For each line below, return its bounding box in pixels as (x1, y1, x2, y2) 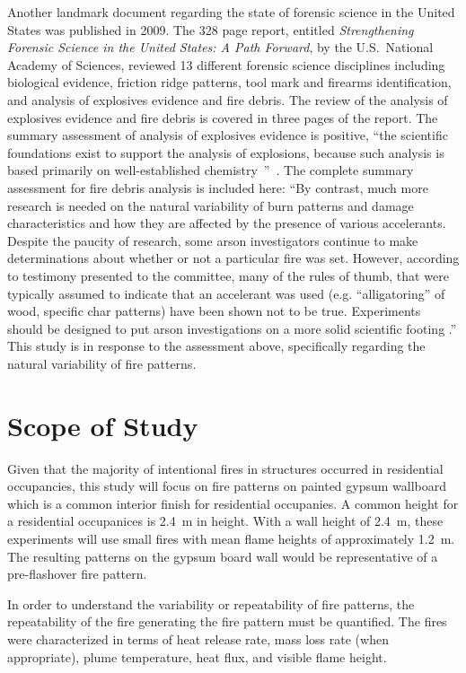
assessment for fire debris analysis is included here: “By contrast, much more (7, 178, 428, 197)
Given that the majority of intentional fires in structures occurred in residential (7, 459, 444, 477)
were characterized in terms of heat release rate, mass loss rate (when (7, 629, 389, 648)
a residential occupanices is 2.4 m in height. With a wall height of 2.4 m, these (7, 511, 444, 530)
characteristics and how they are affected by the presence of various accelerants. (7, 214, 446, 232)
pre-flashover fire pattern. (7, 564, 147, 583)
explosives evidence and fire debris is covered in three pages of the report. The (7, 108, 438, 127)
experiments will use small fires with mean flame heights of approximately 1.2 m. (7, 529, 455, 547)
